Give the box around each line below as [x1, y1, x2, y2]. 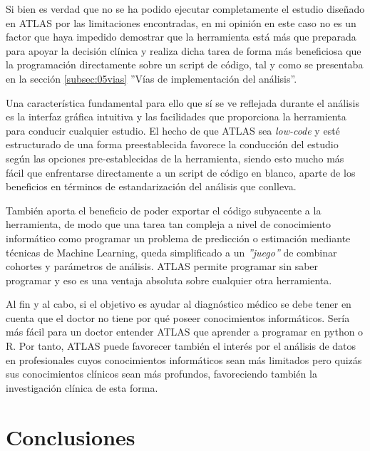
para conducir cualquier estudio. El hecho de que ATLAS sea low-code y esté [6, 123, 340, 138]
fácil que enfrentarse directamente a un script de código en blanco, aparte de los [6, 165, 356, 180]
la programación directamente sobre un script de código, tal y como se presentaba [6, 57, 364, 72]
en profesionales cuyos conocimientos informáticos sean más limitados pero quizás [6, 352, 362, 367]
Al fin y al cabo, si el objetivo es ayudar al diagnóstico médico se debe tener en [6, 296, 351, 311]
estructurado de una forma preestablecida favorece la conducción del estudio [6, 137, 339, 152]
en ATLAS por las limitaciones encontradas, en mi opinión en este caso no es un [6, 15, 356, 30]
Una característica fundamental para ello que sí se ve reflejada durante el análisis [6, 95, 360, 110]
